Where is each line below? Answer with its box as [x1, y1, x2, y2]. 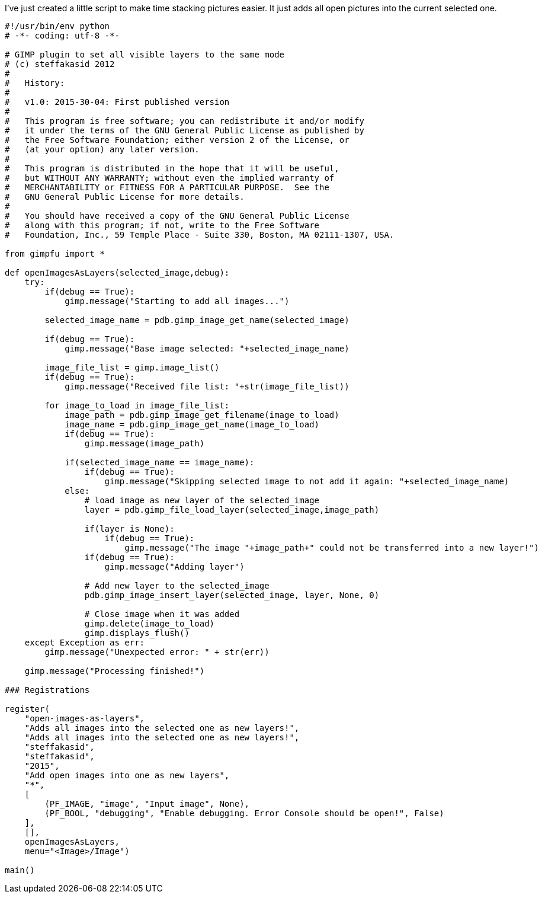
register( [5, 704, 50, 714]
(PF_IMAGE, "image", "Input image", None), [44, 799, 250, 808]
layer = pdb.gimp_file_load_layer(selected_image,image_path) [84, 505, 380, 514]
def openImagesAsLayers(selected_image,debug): [5, 268, 230, 277]
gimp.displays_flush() [84, 628, 190, 638]
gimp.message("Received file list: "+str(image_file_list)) [65, 382, 349, 391]
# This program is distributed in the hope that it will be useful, [5, 164, 339, 173]
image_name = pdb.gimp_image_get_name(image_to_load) [65, 420, 320, 429]
